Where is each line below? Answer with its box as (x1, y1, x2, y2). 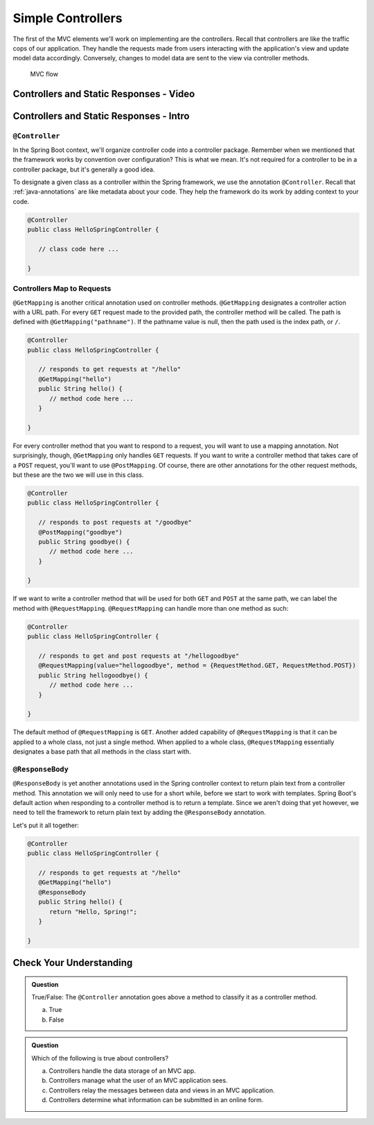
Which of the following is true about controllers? (31, 1054, 169, 1062)
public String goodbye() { (38, 538, 130, 545)
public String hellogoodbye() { (38, 671, 148, 679)
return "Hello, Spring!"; (49, 908, 138, 915)
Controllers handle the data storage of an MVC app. (48, 1067, 197, 1075)
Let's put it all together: (12, 821, 79, 829)
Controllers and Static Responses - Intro (12, 110, 190, 121)
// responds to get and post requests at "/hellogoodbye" (38, 652, 240, 659)
